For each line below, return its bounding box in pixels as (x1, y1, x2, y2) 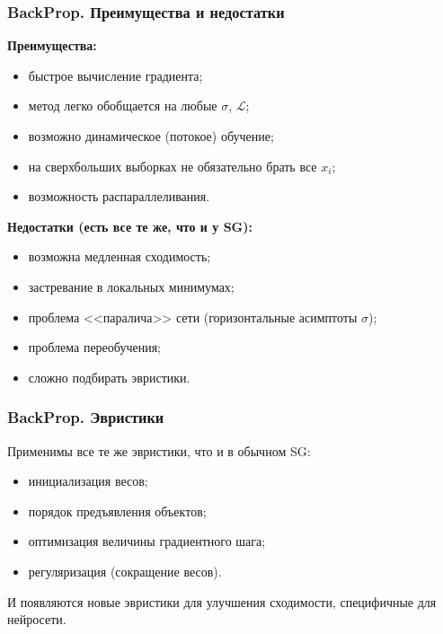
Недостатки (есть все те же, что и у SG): (7, 216, 253, 235)
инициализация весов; (28, 471, 148, 490)
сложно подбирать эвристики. (28, 367, 190, 386)
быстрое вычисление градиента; (28, 66, 203, 84)
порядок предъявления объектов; (28, 501, 207, 520)
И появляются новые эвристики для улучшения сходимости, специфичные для (7, 592, 437, 611)
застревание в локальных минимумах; (28, 277, 235, 295)
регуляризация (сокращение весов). (28, 561, 222, 580)
